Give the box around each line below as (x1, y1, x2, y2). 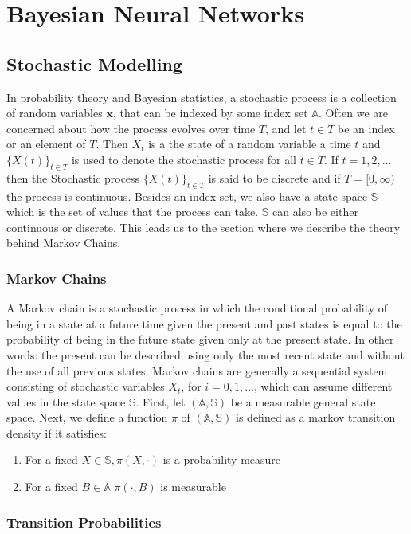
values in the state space (6, 393, 126, 410)
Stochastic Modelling (6, 51, 182, 76)
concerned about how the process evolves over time (6, 120, 256, 136)
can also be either (272, 203, 358, 220)
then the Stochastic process (6, 169, 140, 186)
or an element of (6, 135, 86, 152)
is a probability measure (162, 451, 281, 468)
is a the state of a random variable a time (148, 135, 351, 152)
